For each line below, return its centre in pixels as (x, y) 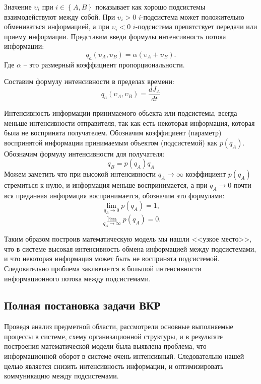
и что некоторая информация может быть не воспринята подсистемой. (112, 258)
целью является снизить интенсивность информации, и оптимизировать (114, 366)
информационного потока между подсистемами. (77, 278)
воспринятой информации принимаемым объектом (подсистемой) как (111, 142)
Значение (18, 7)
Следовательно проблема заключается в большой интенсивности (103, 268)
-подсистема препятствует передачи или (196, 26)
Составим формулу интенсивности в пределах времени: (89, 81)
